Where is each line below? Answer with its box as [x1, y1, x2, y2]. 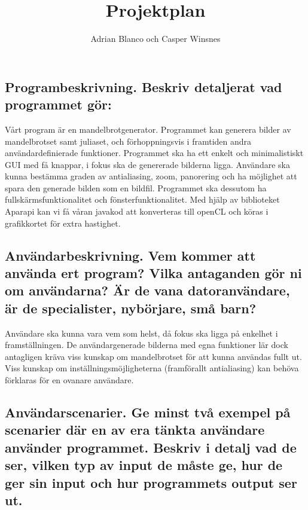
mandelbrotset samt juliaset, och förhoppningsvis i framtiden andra [5, 135, 252, 147]
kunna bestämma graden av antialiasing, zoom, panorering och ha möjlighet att [5, 170, 297, 182]
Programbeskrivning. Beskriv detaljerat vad [5, 77, 282, 96]
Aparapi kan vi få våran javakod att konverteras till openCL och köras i [5, 205, 269, 218]
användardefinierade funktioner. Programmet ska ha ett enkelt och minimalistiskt [5, 146, 304, 159]
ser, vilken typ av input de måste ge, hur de [5, 456, 283, 474]
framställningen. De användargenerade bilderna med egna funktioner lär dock [5, 338, 288, 351]
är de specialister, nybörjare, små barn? [5, 298, 257, 317]
